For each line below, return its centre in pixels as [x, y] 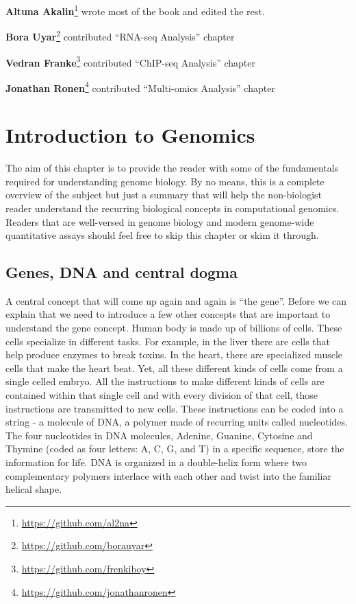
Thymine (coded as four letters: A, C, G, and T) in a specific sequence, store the [175, 449]
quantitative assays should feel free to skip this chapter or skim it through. [162, 235]
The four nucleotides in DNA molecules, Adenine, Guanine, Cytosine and [159, 435]
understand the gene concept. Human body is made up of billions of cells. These [174, 328]
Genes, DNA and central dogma [122, 272]
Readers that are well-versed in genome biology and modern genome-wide [160, 221]
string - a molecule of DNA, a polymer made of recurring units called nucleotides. [177, 422]
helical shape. [34, 489]
